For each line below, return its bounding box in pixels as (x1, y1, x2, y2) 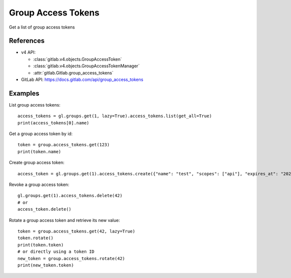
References (9, 37, 45, 45)
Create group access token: (9, 160, 65, 166)
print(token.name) (17, 149, 62, 154)
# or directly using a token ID (17, 249, 95, 254)
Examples (9, 89, 40, 97)
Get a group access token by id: (9, 131, 73, 137)
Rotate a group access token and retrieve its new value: (9, 217, 120, 223)
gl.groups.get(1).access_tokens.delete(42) (17, 193, 123, 199)
